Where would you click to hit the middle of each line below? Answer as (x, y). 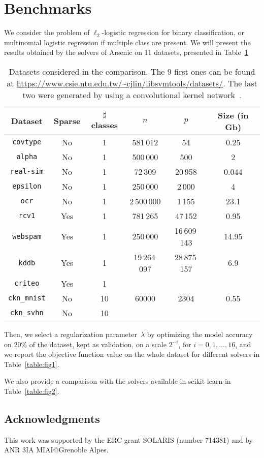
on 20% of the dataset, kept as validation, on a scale (85, 344)
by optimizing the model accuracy (200, 334)
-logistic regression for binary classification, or (173, 32)
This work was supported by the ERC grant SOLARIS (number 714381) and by (129, 439)
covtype (27, 142)
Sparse (67, 121)
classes (105, 125)
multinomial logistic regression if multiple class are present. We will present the (127, 42)
